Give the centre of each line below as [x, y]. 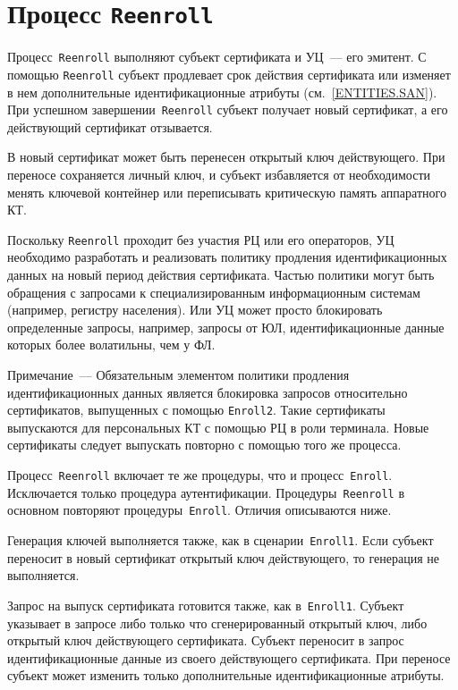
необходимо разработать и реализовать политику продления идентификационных [227, 257]
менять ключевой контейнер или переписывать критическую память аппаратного [227, 192]
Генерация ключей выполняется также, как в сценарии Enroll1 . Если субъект [221, 540]
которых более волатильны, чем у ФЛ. [111, 345]
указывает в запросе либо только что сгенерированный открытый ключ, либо [217, 623]
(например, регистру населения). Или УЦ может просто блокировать [195, 310]
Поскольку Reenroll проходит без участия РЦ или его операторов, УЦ [201, 239]
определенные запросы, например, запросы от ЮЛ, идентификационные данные [226, 327]
